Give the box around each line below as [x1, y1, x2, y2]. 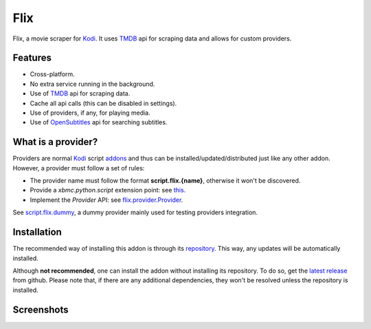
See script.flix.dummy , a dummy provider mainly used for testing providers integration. [12, 208, 258, 216]
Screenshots [12, 304, 69, 315]
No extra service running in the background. [30, 80, 155, 88]
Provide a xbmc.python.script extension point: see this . [30, 186, 186, 194]
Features [12, 52, 52, 64]
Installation [12, 227, 62, 238]
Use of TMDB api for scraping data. [30, 89, 131, 98]
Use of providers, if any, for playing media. [30, 109, 150, 117]
